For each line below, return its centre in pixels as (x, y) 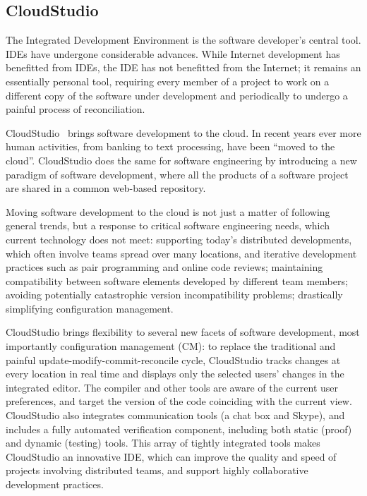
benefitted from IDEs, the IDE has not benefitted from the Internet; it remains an (183, 67)
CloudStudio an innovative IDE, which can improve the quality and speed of (171, 456)
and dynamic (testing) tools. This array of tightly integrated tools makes (163, 443)
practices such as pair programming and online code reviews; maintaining (164, 267)
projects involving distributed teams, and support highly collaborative (157, 470)
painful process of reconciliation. (76, 109)
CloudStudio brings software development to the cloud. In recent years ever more (183, 132)
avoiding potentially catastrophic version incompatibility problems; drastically (174, 295)
